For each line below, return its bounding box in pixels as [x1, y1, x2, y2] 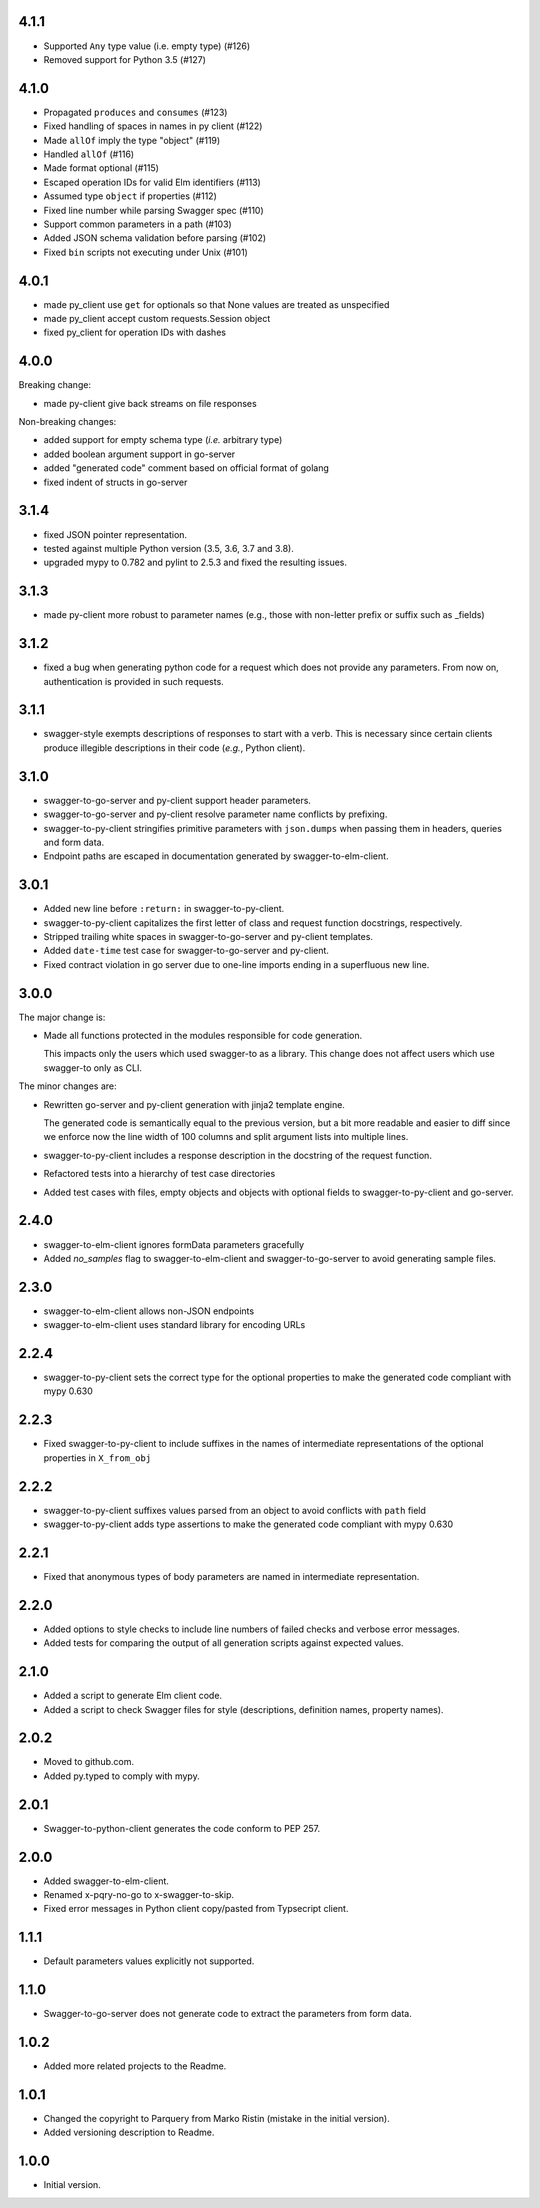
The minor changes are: [18, 1080, 117, 1092]
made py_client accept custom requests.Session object [43, 313, 271, 325]
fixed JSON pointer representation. [43, 528, 188, 540]
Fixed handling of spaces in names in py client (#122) [43, 120, 263, 132]
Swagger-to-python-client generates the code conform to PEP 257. [43, 1822, 320, 1834]
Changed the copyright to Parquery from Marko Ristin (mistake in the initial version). [43, 2113, 390, 2125]
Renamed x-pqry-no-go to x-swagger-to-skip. [43, 1889, 235, 1901]
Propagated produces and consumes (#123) [43, 106, 228, 118]
